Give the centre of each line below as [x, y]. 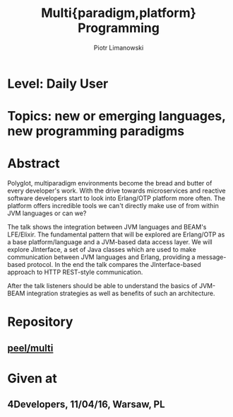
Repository [40, 322]
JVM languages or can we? [47, 213]
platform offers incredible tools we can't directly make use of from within [113, 206]
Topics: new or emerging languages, [116, 116]
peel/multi [30, 348]
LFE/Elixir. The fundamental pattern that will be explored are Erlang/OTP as [116, 234]
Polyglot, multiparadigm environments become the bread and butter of [110, 183]
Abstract [34, 164]
